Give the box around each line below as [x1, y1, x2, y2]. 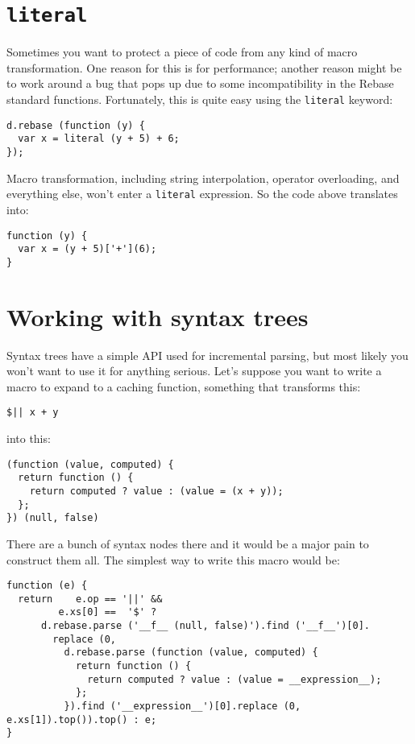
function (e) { [6, 580, 88, 592]
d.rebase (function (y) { [6, 119, 145, 131]
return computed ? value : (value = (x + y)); [29, 485, 284, 497]
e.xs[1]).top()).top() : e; [6, 713, 157, 725]
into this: [6, 430, 51, 447]
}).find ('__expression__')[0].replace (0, [64, 701, 301, 712]
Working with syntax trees [6, 300, 309, 333]
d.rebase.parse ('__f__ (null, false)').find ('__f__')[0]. [40, 620, 371, 632]
